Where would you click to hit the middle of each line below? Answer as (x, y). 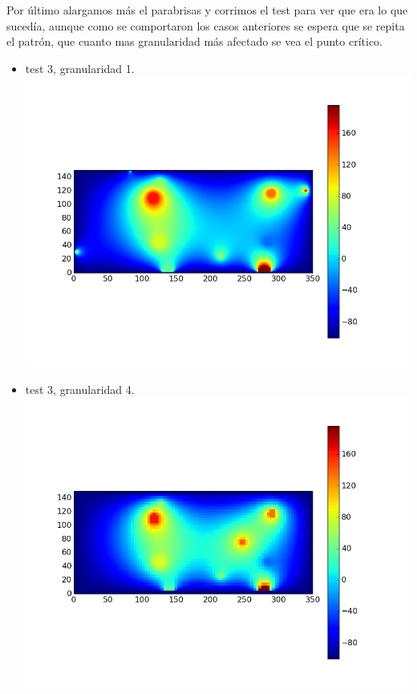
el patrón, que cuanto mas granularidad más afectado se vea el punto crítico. (194, 41)
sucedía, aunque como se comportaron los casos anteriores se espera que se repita (206, 25)
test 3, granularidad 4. (80, 389)
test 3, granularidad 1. (80, 68)
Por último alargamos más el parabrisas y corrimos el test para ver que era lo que (207, 10)
